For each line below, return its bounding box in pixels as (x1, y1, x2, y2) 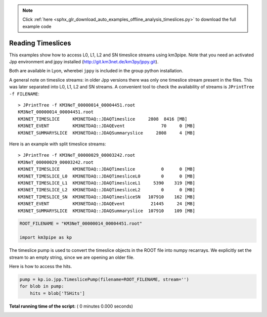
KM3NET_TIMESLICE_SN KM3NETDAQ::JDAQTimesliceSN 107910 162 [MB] (18, 194, 195, 200)
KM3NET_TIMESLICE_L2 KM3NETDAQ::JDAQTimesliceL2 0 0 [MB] (18, 187, 195, 193)
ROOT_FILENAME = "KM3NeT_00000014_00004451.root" (19, 221, 142, 226)
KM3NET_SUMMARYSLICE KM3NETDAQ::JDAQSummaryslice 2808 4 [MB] (18, 130, 195, 136)
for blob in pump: (19, 283, 64, 289)
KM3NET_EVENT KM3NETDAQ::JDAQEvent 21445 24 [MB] (18, 201, 195, 207)
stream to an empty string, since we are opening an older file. (9, 254, 134, 260)
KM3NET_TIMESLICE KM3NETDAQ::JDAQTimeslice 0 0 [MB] (18, 166, 195, 172)
